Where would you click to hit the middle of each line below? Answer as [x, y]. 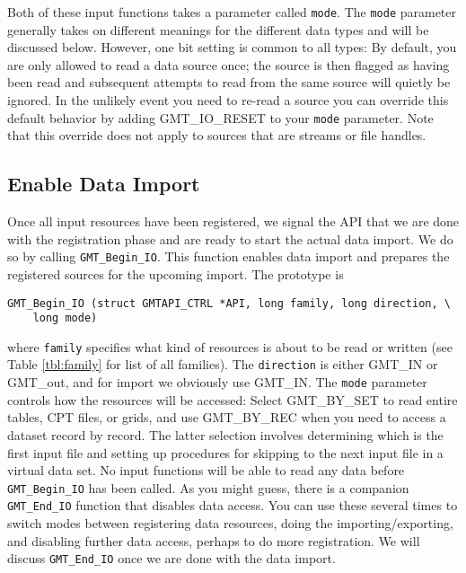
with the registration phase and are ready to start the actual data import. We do [230, 238]
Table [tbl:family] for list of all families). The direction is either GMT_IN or [223, 364]
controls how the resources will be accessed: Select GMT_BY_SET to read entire [233, 399]
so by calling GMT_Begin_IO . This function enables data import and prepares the [229, 256]
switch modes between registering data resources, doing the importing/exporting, [230, 523]
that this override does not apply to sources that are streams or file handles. [217, 135]
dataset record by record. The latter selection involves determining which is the [225, 434]
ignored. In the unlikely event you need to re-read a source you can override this [228, 100]
